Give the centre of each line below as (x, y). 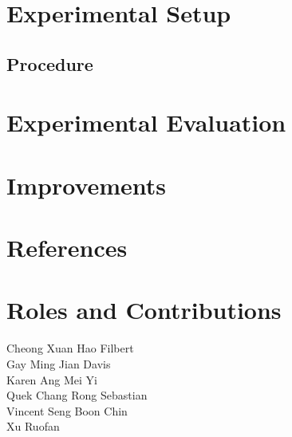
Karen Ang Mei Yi (52, 379)
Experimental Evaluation (146, 122)
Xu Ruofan (33, 426)
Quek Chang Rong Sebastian (77, 395)
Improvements (87, 185)
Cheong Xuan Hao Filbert (70, 348)
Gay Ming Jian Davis (59, 364)
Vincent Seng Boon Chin (67, 410)
